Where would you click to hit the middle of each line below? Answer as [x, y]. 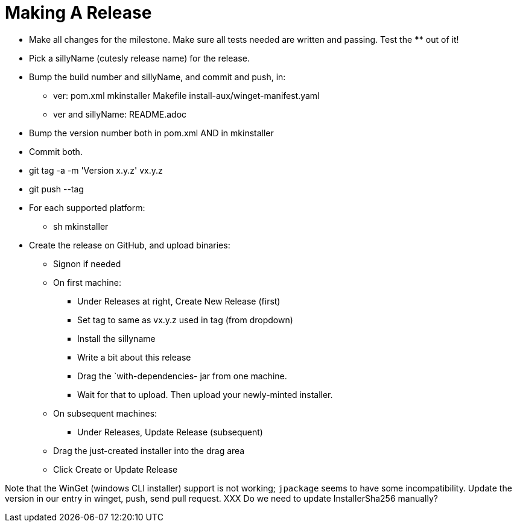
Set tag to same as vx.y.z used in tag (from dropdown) [185, 320]
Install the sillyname [116, 338]
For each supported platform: [87, 207]
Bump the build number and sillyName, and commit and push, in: [157, 77]
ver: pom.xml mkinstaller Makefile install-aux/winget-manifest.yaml [186, 95]
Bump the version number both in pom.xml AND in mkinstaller [151, 133]
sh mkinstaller [81, 226]
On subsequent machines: [105, 413]
